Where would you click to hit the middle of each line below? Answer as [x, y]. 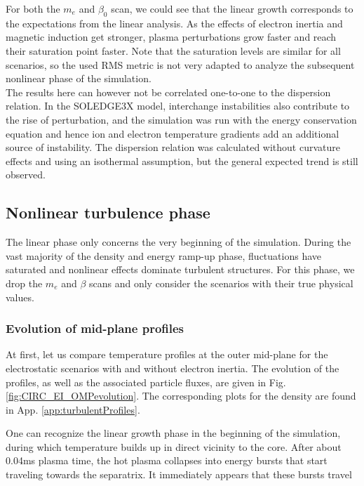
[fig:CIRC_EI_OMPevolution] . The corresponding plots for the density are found [181, 396]
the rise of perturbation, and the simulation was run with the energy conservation [181, 119]
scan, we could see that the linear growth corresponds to [232, 8]
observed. [26, 175]
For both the [33, 8]
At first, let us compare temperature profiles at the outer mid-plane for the [167, 354]
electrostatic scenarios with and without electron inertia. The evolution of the [173, 368]
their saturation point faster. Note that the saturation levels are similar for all [173, 50]
